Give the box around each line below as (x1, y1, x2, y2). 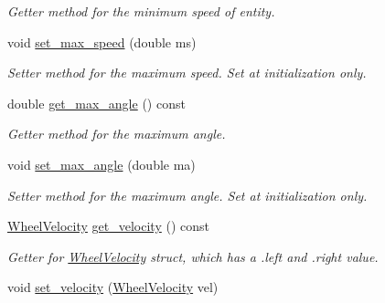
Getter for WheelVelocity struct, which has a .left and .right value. (7, 246, 379, 266)
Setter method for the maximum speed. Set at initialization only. (7, 63, 367, 82)
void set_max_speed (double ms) (7, 32, 197, 51)
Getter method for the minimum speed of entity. (7, 2, 275, 20)
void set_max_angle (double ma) (7, 154, 196, 173)
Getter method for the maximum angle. (7, 124, 226, 143)
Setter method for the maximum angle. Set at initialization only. (7, 185, 368, 204)
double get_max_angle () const (7, 93, 186, 112)
